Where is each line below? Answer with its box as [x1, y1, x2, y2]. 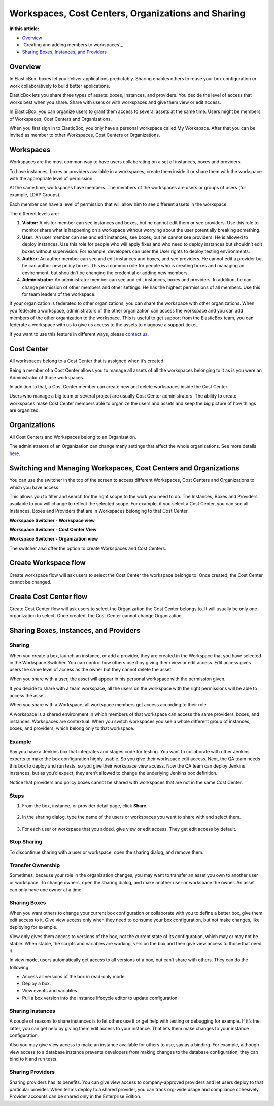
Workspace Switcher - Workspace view [9, 517, 95, 523]
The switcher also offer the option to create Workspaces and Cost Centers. [9, 545, 167, 551]
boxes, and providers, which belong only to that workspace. [9, 725, 135, 731]
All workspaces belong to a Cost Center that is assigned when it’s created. [9, 358, 165, 364]
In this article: [9, 25, 39, 32]
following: [9, 964, 30, 970]
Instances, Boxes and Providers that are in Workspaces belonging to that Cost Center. [9, 508, 189, 514]
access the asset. [9, 692, 47, 698]
